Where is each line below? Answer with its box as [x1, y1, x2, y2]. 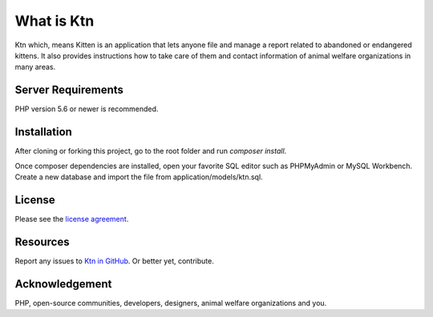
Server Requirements [14, 83, 124, 97]
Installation [14, 125, 72, 139]
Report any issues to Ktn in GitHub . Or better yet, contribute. [14, 256, 214, 266]
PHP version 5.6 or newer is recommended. [14, 104, 159, 114]
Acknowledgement [14, 277, 112, 291]
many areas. [14, 62, 56, 72]
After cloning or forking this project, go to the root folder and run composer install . [14, 146, 287, 156]
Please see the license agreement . [14, 214, 129, 223]
